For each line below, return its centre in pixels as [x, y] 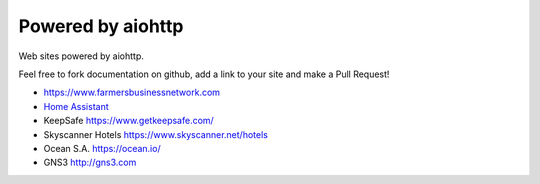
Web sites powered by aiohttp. [81, 56]
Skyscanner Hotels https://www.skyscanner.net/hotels [156, 134]
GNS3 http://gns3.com [90, 162]
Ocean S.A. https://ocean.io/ [102, 148]
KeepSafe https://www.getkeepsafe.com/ [128, 121]
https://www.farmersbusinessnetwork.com [131, 92]
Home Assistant [76, 106]
